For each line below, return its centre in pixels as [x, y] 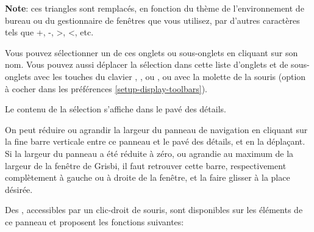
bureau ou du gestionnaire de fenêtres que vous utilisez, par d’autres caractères [152, 20]
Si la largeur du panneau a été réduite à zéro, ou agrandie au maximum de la [149, 153]
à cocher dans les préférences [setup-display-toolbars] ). [106, 88]
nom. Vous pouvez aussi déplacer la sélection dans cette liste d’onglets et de [147, 64]
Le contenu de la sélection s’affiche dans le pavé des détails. [116, 109]
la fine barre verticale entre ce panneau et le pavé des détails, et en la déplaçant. [155, 141]
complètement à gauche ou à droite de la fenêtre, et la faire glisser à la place [148, 177]
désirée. [19, 189]
